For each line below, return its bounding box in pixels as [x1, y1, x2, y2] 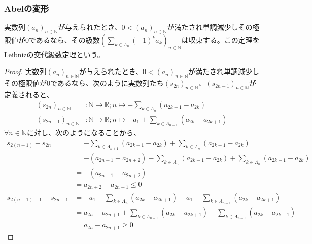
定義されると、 [4, 89, 54, 99]
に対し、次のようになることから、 [26, 127, 141, 138]
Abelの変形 [4, 2, 49, 14]
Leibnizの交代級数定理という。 [4, 49, 105, 59]
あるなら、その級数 [36, 34, 100, 45]
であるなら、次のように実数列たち [50, 78, 164, 88]
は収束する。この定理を [181, 34, 260, 45]
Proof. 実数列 [4, 66, 47, 77]
